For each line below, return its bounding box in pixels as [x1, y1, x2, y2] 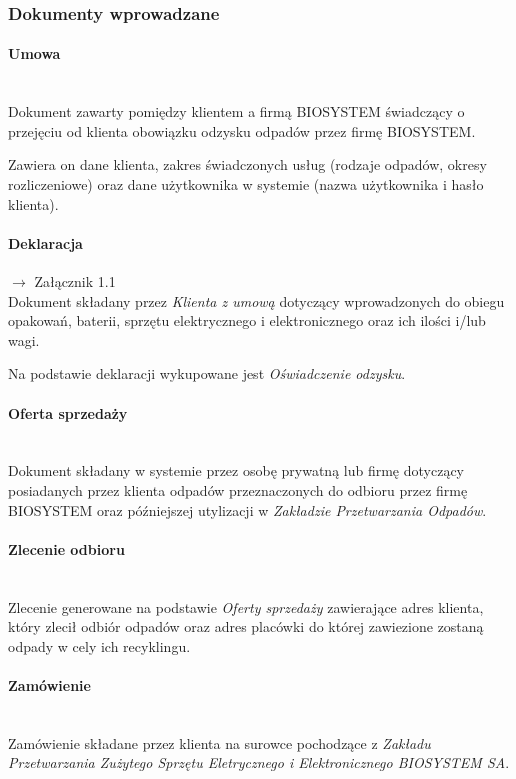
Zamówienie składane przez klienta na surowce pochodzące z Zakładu [8, 732, 431, 753]
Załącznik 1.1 [34, 271, 116, 291]
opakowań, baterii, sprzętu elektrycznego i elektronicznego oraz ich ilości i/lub [8, 310, 486, 331]
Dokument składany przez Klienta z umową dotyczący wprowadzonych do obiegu [8, 290, 505, 311]
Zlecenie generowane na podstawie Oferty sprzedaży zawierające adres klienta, [8, 596, 484, 617]
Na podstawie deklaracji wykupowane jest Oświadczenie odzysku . [8, 363, 406, 384]
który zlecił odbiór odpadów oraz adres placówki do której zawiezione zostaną [8, 616, 484, 637]
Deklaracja [8, 232, 83, 253]
